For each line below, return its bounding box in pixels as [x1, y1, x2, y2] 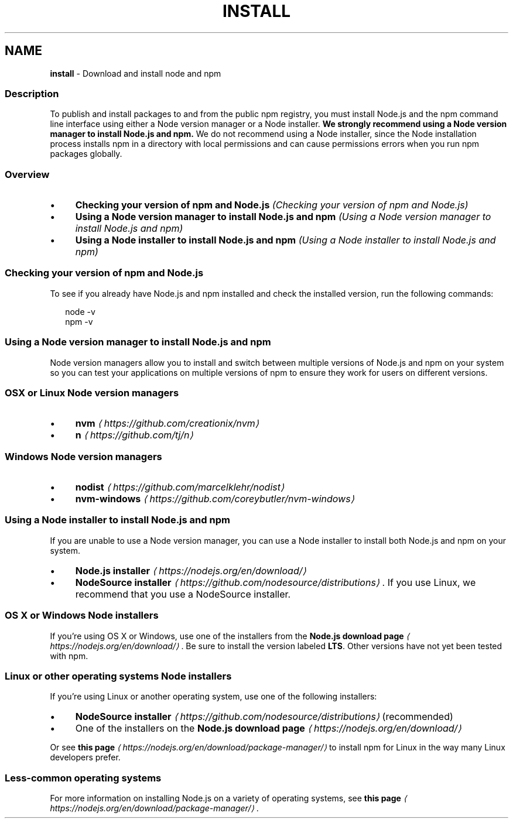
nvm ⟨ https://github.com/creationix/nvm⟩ [75, 417, 259, 430]
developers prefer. [50, 752, 121, 763]
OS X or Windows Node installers [5, 609, 159, 622]
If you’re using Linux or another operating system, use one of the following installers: [50, 691, 377, 702]
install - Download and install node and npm [50, 68, 221, 78]
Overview [5, 168, 50, 180]
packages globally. [50, 149, 122, 159]
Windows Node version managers [5, 450, 162, 462]
